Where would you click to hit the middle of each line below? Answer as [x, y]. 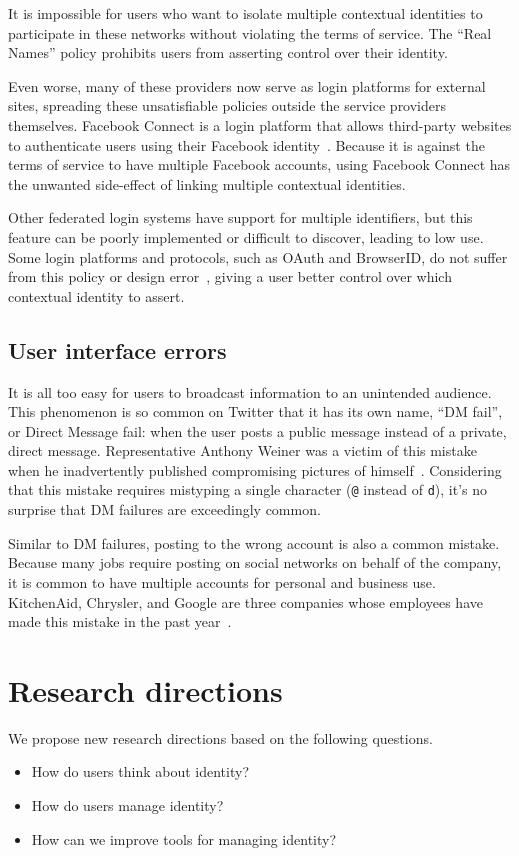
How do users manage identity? [127, 805]
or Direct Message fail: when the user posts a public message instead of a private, [257, 430]
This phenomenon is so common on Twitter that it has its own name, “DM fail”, [255, 411]
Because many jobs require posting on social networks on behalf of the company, [255, 562]
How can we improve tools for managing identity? [184, 838]
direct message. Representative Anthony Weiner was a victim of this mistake [242, 450]
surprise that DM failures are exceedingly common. [164, 509]
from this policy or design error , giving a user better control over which [230, 276]
